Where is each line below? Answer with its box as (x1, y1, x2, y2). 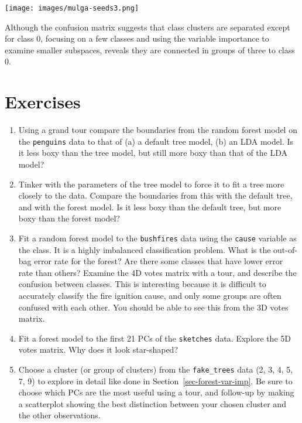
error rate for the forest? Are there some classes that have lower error (34, 255, 283, 267)
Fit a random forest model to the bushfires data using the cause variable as (18, 231, 297, 244)
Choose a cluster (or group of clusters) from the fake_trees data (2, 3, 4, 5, (18, 363, 293, 376)
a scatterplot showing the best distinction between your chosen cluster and (18, 397, 286, 410)
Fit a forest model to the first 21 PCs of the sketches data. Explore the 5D (18, 332, 291, 344)
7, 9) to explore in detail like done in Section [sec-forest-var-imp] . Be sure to (18, 374, 293, 387)
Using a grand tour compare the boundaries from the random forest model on (18, 124, 297, 136)
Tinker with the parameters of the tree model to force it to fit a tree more (18, 178, 284, 190)
